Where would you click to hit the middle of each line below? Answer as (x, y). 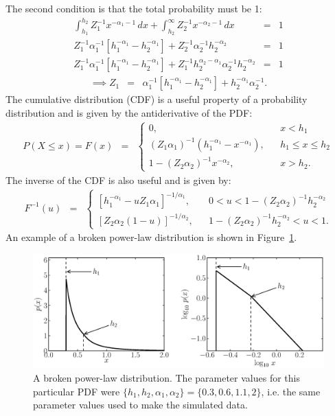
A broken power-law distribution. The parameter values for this (166, 377)
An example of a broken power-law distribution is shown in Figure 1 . (151, 237)
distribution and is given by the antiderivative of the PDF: (129, 113)
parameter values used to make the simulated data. (140, 405)
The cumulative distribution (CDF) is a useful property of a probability (157, 99)
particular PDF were (77, 391)
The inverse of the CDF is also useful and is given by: (118, 180)
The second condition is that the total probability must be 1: (134, 8)
